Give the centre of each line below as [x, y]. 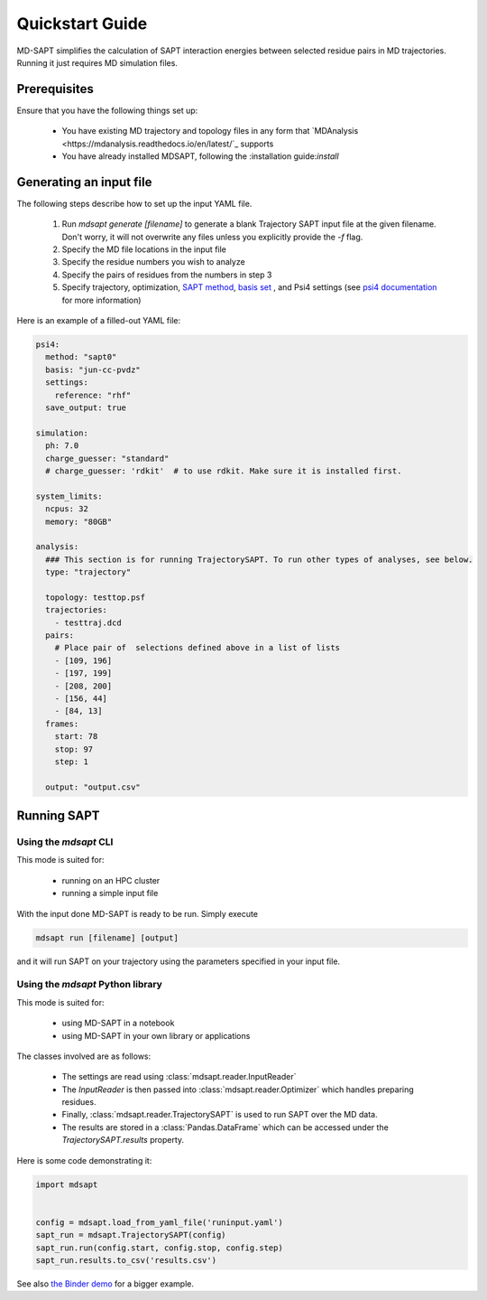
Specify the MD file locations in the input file [144, 249]
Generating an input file [84, 182]
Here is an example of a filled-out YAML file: [98, 321]
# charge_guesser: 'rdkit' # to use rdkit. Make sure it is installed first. [224, 471]
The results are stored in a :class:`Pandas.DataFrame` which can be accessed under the [225, 1127]
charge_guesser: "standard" [107, 458]
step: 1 [72, 762]
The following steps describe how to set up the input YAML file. [134, 203]
